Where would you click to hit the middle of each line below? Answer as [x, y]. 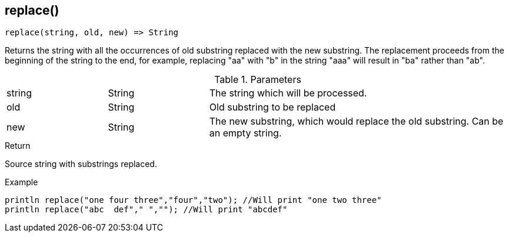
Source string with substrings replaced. [81, 164]
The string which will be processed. [288, 93]
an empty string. [245, 133]
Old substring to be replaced [272, 107]
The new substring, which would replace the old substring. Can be [356, 121]
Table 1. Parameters [258, 80]
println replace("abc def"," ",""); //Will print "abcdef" [146, 210]
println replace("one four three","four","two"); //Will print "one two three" [193, 200]
